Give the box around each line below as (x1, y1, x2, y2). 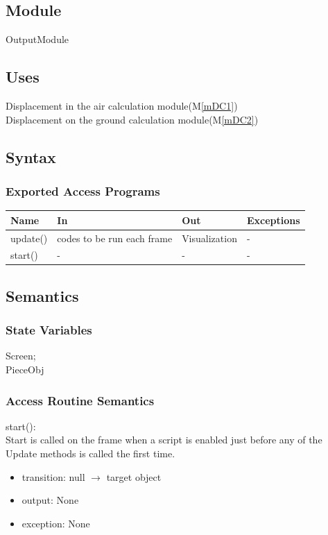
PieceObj (6, 362, 44, 377)
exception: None (21, 516, 90, 530)
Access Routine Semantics (6, 391, 155, 409)
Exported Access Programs (6, 182, 160, 199)
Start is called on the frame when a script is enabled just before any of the (6, 432, 322, 447)
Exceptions (246, 212, 300, 227)
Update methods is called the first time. (6, 446, 175, 461)
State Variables (6, 321, 92, 339)
